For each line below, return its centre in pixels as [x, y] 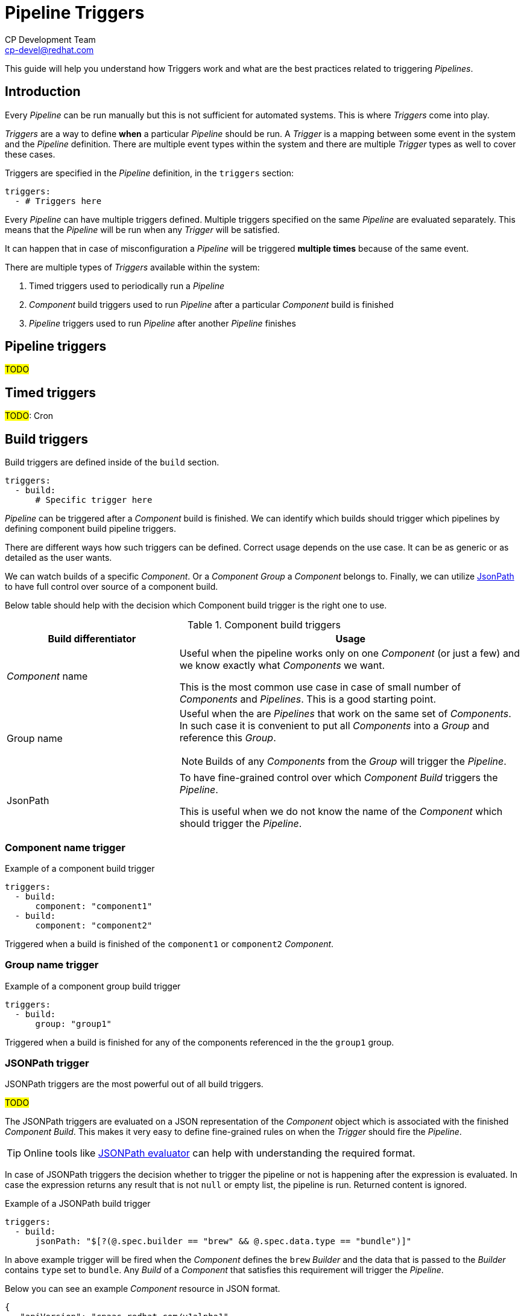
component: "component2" [94, 925]
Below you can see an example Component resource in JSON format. [143, 1289]
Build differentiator [92, 639]
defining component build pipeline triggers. [91, 529]
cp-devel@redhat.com [49, 50]
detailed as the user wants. [58, 558]
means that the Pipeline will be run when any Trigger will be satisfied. [142, 229]
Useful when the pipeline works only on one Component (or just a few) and [350, 653]
